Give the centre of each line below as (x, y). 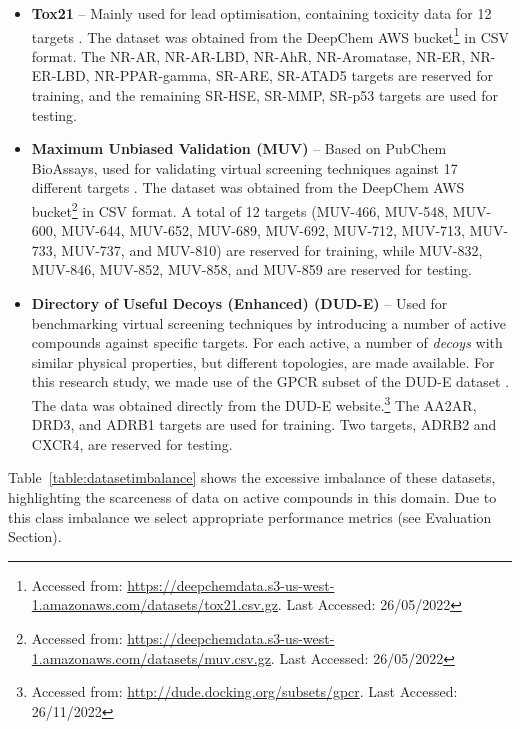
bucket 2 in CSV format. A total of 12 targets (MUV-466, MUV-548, (240, 209)
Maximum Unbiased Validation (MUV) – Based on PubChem (239, 148)
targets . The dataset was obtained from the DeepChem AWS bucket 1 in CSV (270, 35)
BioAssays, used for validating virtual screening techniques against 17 (244, 167)
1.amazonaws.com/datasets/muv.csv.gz (151, 657)
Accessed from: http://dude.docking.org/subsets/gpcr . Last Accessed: (244, 691)
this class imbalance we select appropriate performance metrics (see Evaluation (250, 516)
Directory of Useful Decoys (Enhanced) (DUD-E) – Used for (239, 303)
